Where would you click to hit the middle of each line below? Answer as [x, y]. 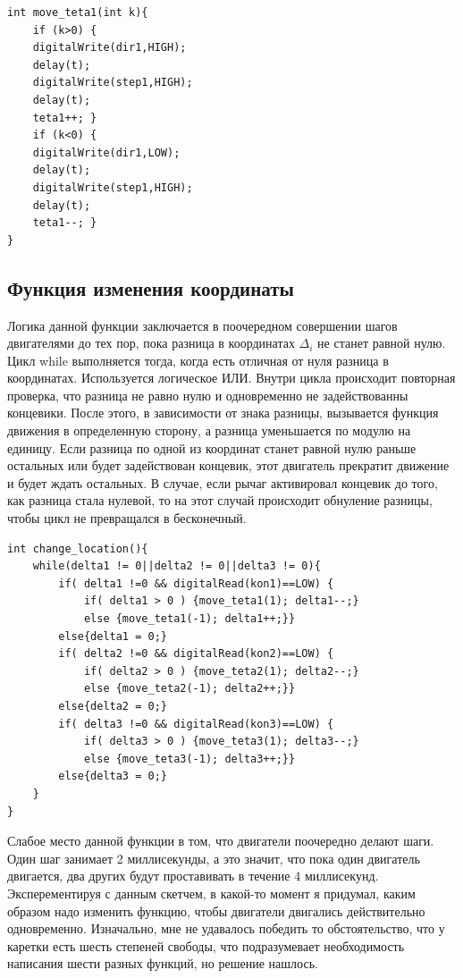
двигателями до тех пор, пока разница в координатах [151, 343]
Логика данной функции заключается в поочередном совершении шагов [202, 325]
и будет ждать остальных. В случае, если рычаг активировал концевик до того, [223, 482]
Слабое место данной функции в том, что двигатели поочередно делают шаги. [221, 841]
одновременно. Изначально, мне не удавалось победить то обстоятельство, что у [226, 928]
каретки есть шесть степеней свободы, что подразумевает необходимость [206, 945]
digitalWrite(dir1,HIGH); [109, 48]
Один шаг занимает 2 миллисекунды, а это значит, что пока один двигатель [214, 858]
